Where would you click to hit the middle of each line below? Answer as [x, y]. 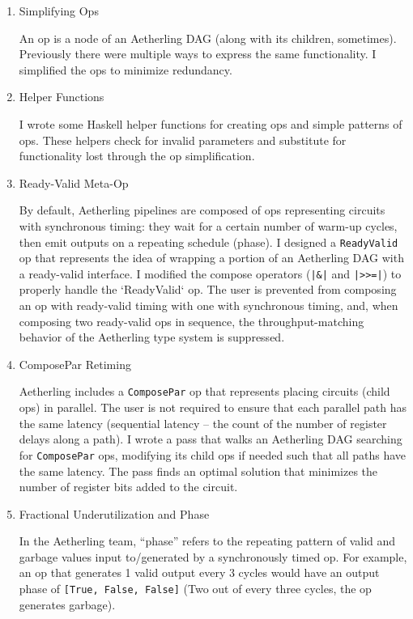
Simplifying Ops [59, 11]
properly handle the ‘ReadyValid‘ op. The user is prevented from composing [208, 289]
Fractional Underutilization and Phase [114, 513]
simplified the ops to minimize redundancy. [126, 69]
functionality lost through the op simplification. [137, 156]
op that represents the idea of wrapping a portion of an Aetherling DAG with [211, 258]
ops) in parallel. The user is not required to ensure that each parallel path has [213, 407]
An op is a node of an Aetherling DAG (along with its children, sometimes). [208, 38]
